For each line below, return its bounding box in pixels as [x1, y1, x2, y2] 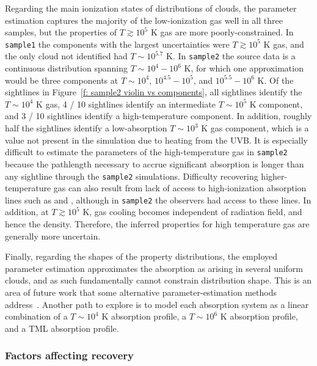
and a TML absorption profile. [5, 321, 119, 334]
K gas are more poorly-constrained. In [150, 26, 294, 38]
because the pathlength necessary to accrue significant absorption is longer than [5, 157, 304, 170]
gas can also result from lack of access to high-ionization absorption [53, 181, 307, 194]
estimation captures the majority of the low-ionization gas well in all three [5, 13, 283, 26]
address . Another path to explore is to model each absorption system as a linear [5, 298, 309, 310]
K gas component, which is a [201, 122, 309, 134]
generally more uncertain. [5, 229, 101, 242]
